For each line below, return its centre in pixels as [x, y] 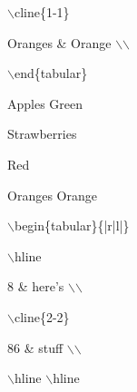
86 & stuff [35, 347]
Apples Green [45, 103]
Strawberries [42, 134]
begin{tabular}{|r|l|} [72, 225]
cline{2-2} [42, 316]
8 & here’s [36, 286]
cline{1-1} [42, 12]
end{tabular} [51, 73]
